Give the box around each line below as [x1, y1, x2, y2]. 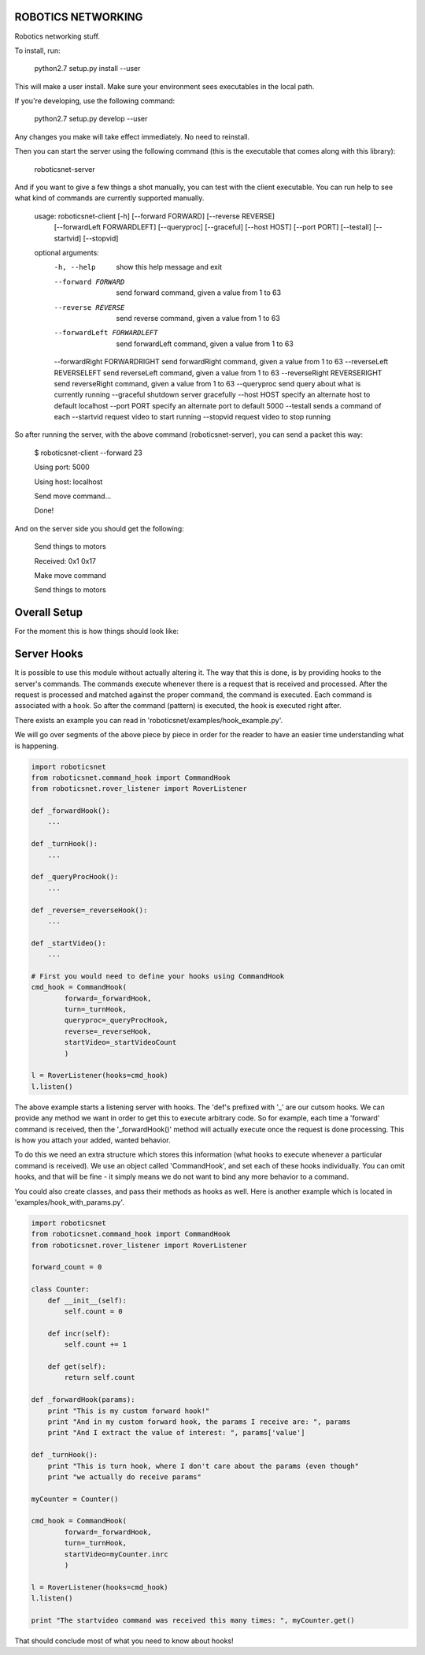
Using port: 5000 [34, 462, 90, 472]
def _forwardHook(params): [31, 1396, 135, 1404]
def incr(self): [47, 1329, 110, 1338]
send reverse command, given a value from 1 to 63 [116, 313, 281, 322]
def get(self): [47, 1362, 106, 1371]
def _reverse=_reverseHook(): [31, 905, 148, 915]
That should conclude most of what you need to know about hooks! [14, 1636, 234, 1646]
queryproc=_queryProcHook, [64, 1016, 168, 1025]
